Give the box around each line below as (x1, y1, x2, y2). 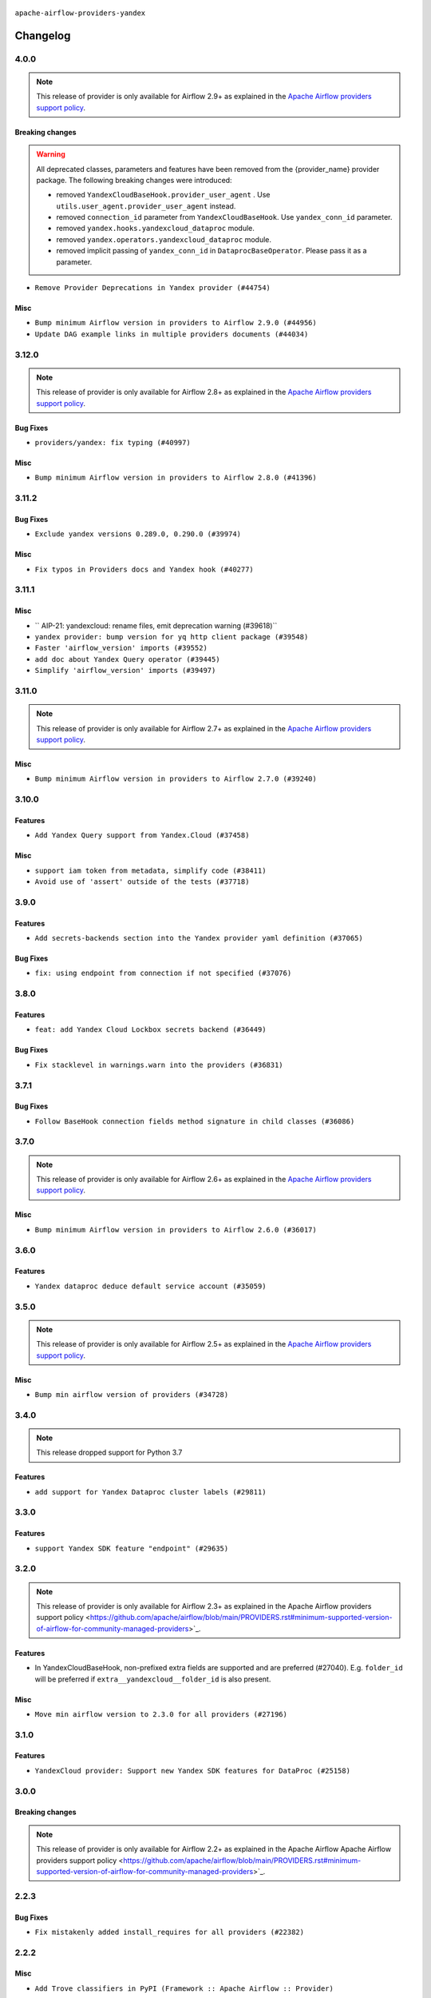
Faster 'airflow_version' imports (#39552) (34, 643, 208, 653)
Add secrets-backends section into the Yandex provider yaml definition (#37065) (34, 933, 363, 943)
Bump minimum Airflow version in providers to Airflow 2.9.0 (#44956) (34, 318, 317, 328)
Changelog (14, 29, 71, 42)
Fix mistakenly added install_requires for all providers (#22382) (34, 1927, 305, 1936)
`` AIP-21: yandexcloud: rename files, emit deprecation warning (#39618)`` (34, 620, 278, 631)
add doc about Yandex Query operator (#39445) (34, 655, 220, 663)
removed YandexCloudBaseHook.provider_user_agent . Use (56, 190, 271, 200)
